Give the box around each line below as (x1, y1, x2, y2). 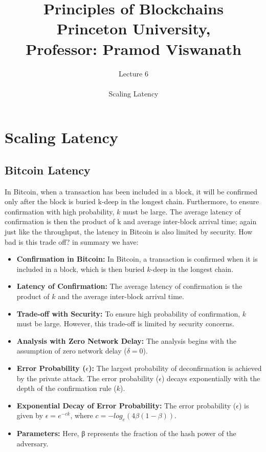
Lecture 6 (119, 68, 148, 78)
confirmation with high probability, (5, 206, 115, 217)
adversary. (16, 438, 49, 448)
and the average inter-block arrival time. (58, 291, 184, 302)
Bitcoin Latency (5, 162, 91, 178)
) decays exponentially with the (161, 372, 260, 383)
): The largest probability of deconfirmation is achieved (88, 362, 262, 373)
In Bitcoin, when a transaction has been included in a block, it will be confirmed (5, 186, 257, 196)
